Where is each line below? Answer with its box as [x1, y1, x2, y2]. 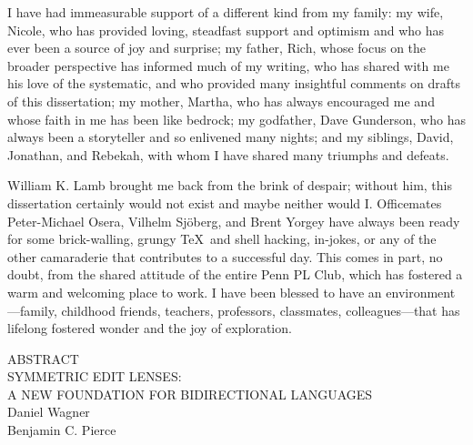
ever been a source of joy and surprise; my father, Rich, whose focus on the [7, 38, 427, 57]
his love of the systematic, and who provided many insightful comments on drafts [7, 74, 460, 93]
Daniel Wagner [7, 402, 90, 421]
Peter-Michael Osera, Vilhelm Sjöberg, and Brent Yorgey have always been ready [7, 211, 460, 230]
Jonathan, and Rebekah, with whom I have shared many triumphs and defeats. [7, 145, 449, 164]
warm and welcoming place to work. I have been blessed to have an [7, 282, 382, 301]
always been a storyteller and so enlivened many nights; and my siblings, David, [7, 127, 454, 147]
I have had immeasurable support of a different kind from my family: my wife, [7, 3, 444, 21]
